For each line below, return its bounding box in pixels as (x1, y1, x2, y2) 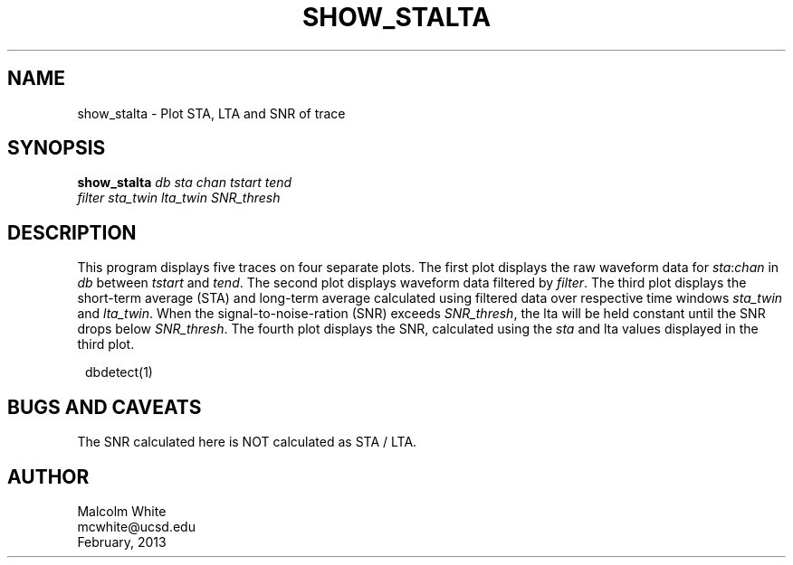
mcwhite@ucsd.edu (77, 518, 196, 534)
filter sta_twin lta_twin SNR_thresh (77, 190, 281, 206)
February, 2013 (77, 533, 167, 550)
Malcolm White (77, 503, 167, 519)
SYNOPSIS (7, 137, 106, 160)
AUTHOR (7, 465, 90, 488)
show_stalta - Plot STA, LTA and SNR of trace (77, 105, 346, 121)
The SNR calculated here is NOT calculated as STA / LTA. (77, 434, 417, 450)
